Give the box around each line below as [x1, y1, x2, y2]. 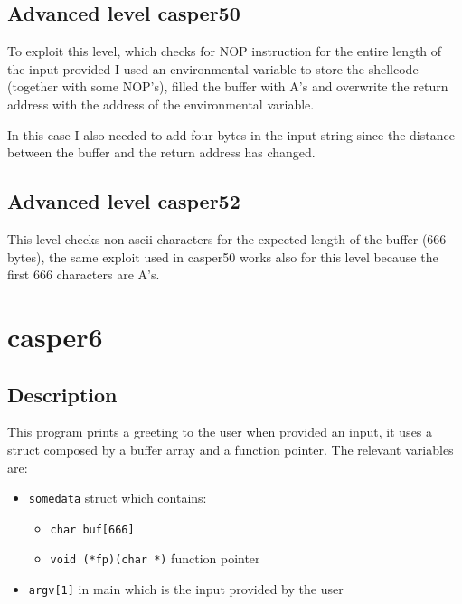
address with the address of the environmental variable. [7, 94, 315, 113]
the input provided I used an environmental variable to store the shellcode [7, 59, 419, 78]
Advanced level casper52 [7, 187, 240, 215]
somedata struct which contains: [28, 488, 207, 507]
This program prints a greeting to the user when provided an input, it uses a [7, 422, 433, 441]
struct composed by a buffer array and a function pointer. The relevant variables [7, 439, 454, 458]
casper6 [7, 317, 103, 354]
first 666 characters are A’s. [7, 265, 160, 284]
